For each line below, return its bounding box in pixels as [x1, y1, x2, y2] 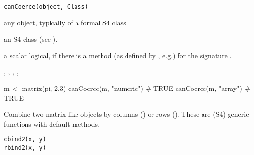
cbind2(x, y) [4, 136, 46, 143]
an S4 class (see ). [4, 34, 58, 44]
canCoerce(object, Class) [4, 3, 88, 10]
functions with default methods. [4, 118, 100, 129]
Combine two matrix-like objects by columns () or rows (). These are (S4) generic [4, 109, 249, 119]
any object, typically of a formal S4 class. [4, 17, 128, 27]
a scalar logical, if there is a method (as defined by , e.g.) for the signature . [4, 50, 232, 60]
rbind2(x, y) [4, 144, 46, 152]
